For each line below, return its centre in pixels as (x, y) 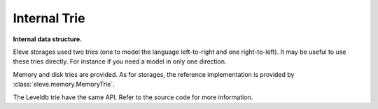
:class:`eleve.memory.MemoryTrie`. (64, 85)
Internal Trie (49, 18)
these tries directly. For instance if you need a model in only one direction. (120, 61)
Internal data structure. (48, 39)
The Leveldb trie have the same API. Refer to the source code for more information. (133, 97)
